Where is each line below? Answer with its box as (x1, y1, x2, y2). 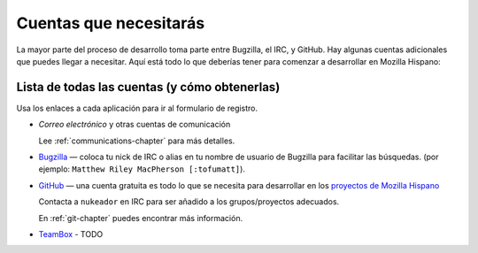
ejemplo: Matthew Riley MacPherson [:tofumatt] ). (38, 164, 245, 174)
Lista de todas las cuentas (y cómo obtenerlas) (16, 80, 281, 95)
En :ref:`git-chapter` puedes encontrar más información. (38, 212, 243, 223)
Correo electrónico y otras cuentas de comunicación (38, 119, 231, 130)
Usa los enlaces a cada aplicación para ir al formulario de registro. (16, 103, 258, 113)
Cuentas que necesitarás (16, 13, 205, 33)
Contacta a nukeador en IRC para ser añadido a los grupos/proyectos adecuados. (38, 196, 340, 207)
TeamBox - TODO (38, 228, 104, 239)
